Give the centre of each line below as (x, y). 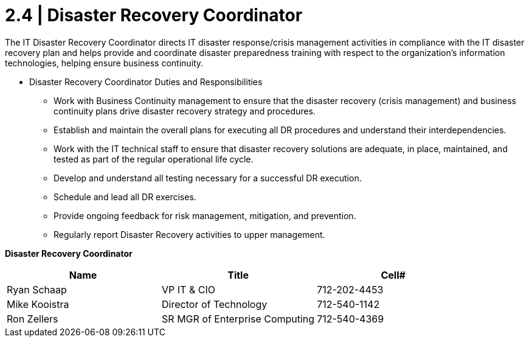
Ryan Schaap (37, 289)
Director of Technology (215, 304)
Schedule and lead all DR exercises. (125, 197)
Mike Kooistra (38, 304)
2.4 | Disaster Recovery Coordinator (154, 15)
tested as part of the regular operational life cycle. (154, 159)
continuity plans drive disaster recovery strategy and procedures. (185, 111)
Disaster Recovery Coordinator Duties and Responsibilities (146, 82)
